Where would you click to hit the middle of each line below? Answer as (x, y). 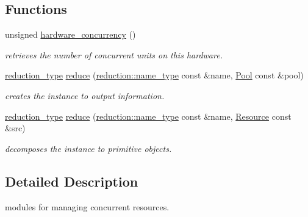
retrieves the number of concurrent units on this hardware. (114, 54)
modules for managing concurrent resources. (87, 206)
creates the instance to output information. (85, 95)
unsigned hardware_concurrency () (70, 34)
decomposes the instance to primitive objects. (88, 148)
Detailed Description (72, 181)
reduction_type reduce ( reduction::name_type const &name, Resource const (148, 116)
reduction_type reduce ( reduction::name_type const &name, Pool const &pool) (154, 75)
